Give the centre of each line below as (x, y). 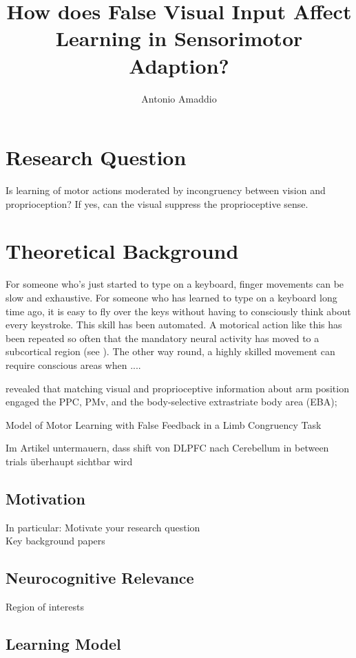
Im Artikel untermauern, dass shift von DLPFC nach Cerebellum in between (167, 448)
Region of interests (45, 607)
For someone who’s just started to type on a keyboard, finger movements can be (175, 284)
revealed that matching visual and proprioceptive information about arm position (177, 388)
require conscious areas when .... (73, 364)
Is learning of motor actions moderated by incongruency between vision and (166, 190)
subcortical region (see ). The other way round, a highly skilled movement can (170, 351)
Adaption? (179, 65)
